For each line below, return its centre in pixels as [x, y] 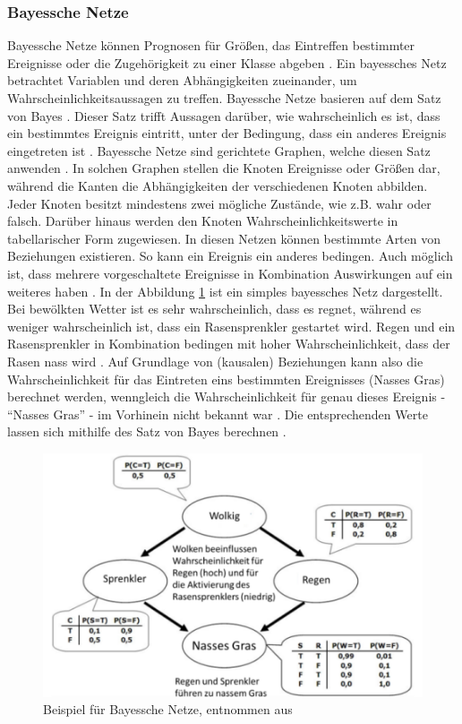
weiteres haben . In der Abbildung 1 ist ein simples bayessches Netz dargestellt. [225, 291]
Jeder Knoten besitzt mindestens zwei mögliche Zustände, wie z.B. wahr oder [219, 203]
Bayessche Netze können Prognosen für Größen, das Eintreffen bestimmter [211, 45]
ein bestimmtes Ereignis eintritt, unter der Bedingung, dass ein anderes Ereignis [227, 133]
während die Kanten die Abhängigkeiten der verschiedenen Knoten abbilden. [218, 185]
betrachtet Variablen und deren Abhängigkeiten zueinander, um [182, 80]
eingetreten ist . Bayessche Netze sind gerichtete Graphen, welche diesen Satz [219, 150]
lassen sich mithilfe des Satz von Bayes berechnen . [147, 431]
